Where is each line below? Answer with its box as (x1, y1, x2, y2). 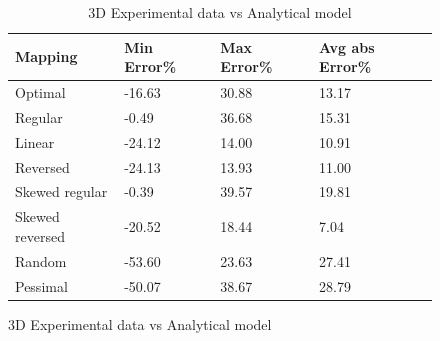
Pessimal (15, 275, 68, 296)
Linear (15, 131, 55, 152)
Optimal (15, 82, 66, 103)
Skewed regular (15, 181, 108, 202)
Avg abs (319, 36, 375, 57)
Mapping (15, 46, 78, 67)
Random (15, 250, 67, 271)
